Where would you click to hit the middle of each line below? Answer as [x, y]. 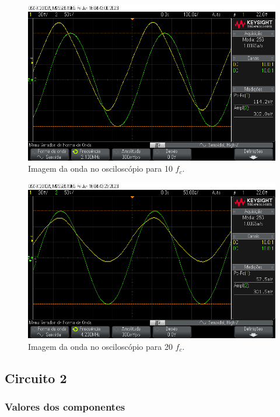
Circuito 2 [36, 378]
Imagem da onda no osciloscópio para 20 [100, 346]
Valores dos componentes [65, 407]
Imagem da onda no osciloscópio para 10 [100, 168]
